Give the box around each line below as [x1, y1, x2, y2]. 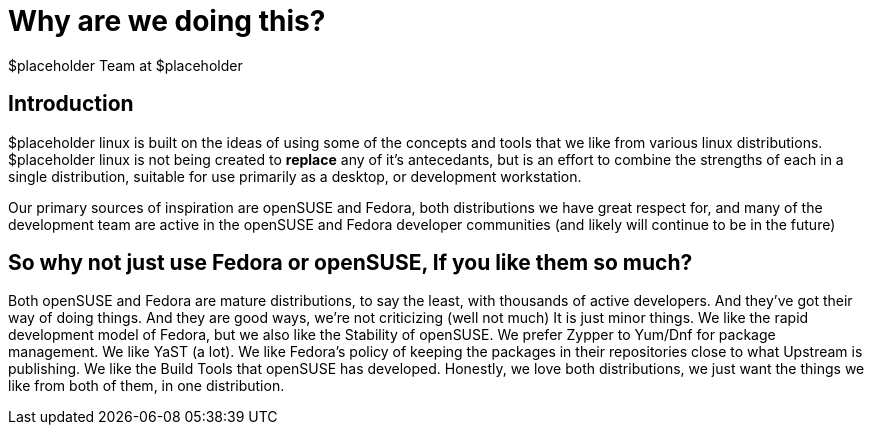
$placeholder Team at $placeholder [8, 56, 243, 74]
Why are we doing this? [8, 4, 326, 38]
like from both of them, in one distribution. [8, 377, 285, 395]
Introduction [8, 91, 134, 117]
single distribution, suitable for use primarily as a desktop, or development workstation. [8, 167, 582, 185]
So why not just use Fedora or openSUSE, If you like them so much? [8, 250, 693, 276]
